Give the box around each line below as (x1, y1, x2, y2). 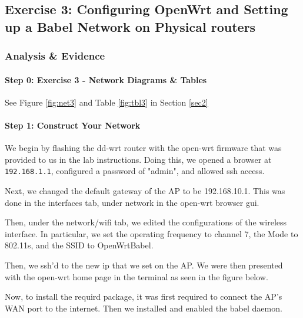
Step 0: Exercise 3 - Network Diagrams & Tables (5, 73, 207, 86)
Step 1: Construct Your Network (5, 119, 141, 131)
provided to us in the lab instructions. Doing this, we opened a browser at (5, 153, 272, 165)
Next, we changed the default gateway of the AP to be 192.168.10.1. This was (5, 185, 285, 197)
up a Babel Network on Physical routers (5, 17, 256, 35)
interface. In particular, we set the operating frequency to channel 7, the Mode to (5, 227, 298, 240)
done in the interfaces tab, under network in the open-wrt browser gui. (5, 196, 259, 208)
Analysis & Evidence (5, 48, 105, 63)
